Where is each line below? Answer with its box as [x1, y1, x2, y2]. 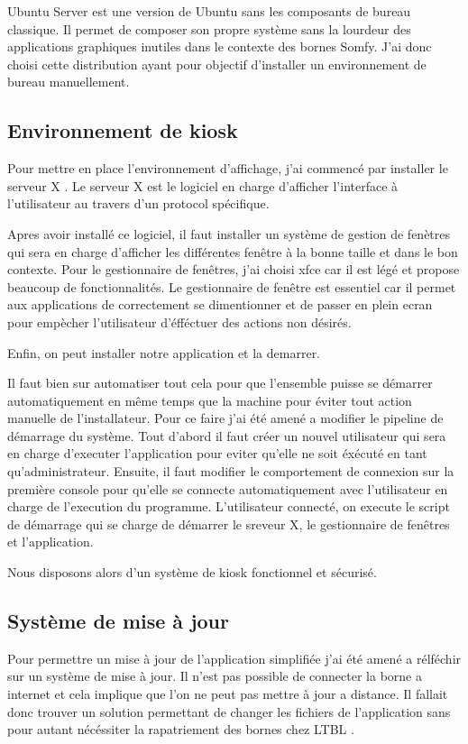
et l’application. [7, 532, 94, 551]
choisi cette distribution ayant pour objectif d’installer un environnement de [7, 54, 427, 73]
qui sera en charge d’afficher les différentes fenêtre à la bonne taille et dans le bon [7, 242, 458, 261]
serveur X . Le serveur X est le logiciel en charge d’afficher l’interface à [7, 176, 399, 195]
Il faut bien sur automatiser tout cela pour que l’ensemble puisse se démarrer [7, 373, 433, 392]
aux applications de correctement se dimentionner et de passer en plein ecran [7, 295, 433, 314]
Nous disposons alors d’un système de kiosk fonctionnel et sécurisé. [7, 563, 377, 582]
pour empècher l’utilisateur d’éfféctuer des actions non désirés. [7, 312, 352, 331]
